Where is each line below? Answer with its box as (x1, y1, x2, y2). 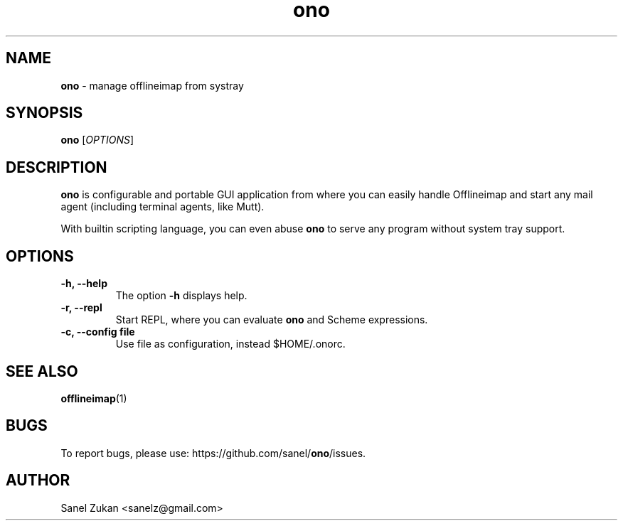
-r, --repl (60, 301, 102, 314)
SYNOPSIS (6, 104, 83, 122)
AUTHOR (6, 471, 70, 490)
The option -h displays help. (115, 289, 247, 302)
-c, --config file (60, 326, 135, 338)
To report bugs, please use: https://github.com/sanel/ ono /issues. (60, 446, 366, 459)
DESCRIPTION (6, 158, 107, 176)
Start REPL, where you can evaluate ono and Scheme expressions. (115, 313, 428, 326)
